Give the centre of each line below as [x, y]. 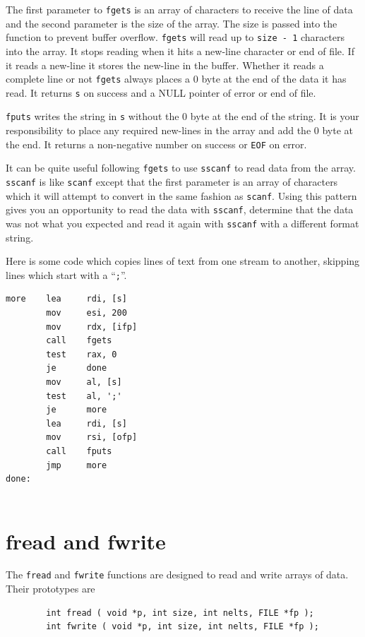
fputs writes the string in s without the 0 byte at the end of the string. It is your [182, 116]
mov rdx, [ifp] [92, 327]
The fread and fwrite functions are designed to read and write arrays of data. [177, 575]
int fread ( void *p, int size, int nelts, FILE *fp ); [180, 613]
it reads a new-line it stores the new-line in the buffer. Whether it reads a [165, 65]
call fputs [79, 451]
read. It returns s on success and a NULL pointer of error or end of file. [161, 92]
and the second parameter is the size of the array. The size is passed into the [172, 23]
